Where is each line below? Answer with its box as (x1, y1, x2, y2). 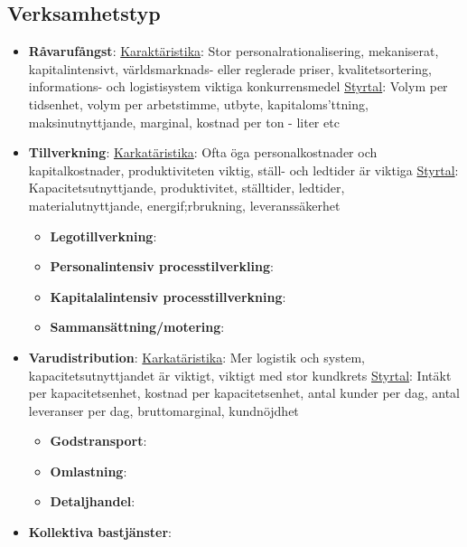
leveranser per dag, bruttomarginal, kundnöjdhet (28, 401, 299, 420)
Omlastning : (50, 461, 127, 480)
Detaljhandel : (50, 492, 135, 511)
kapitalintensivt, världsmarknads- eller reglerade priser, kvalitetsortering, (28, 59, 432, 78)
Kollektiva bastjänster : (28, 523, 172, 542)
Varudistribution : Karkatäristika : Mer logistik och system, (28, 347, 365, 366)
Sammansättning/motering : (50, 317, 225, 336)
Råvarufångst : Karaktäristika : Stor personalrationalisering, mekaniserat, (28, 42, 439, 61)
